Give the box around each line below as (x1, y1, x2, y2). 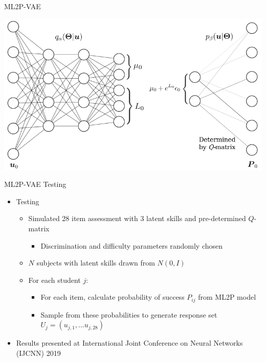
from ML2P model (198, 292, 256, 302)
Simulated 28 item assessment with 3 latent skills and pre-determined (28, 213, 246, 224)
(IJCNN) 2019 (16, 348, 61, 358)
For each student (28, 274, 81, 285)
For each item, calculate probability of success (40, 292, 185, 302)
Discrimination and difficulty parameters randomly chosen (40, 240, 223, 251)
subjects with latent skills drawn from (36, 257, 155, 268)
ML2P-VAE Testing (4, 179, 66, 189)
